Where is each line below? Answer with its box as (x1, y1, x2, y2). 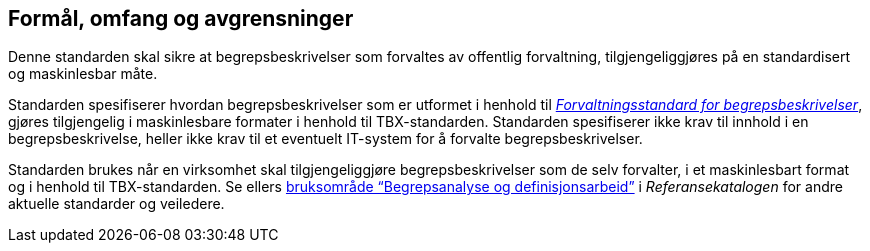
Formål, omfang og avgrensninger (8, 6, 354, 31)
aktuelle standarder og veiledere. (8, 195, 225, 213)
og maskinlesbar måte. (8, 65, 158, 83)
